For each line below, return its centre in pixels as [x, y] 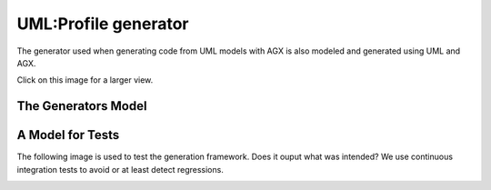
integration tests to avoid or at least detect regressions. [120, 169]
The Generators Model [82, 106]
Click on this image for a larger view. [85, 80]
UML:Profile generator [103, 24]
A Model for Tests [68, 135]
